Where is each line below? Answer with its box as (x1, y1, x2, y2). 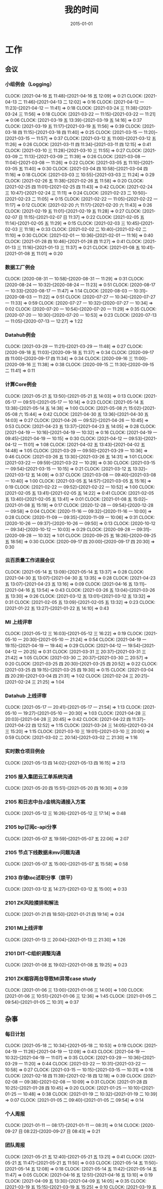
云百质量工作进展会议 (5, 557, 55, 564)
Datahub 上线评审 (5, 692, 47, 699)
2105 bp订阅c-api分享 (5, 824, 57, 831)
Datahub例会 (5, 331, 36, 338)
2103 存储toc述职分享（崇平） (5, 874, 76, 881)
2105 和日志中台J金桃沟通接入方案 (5, 798, 86, 805)
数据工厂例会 (5, 264, 35, 271)
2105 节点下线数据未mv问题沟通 (5, 849, 80, 856)
